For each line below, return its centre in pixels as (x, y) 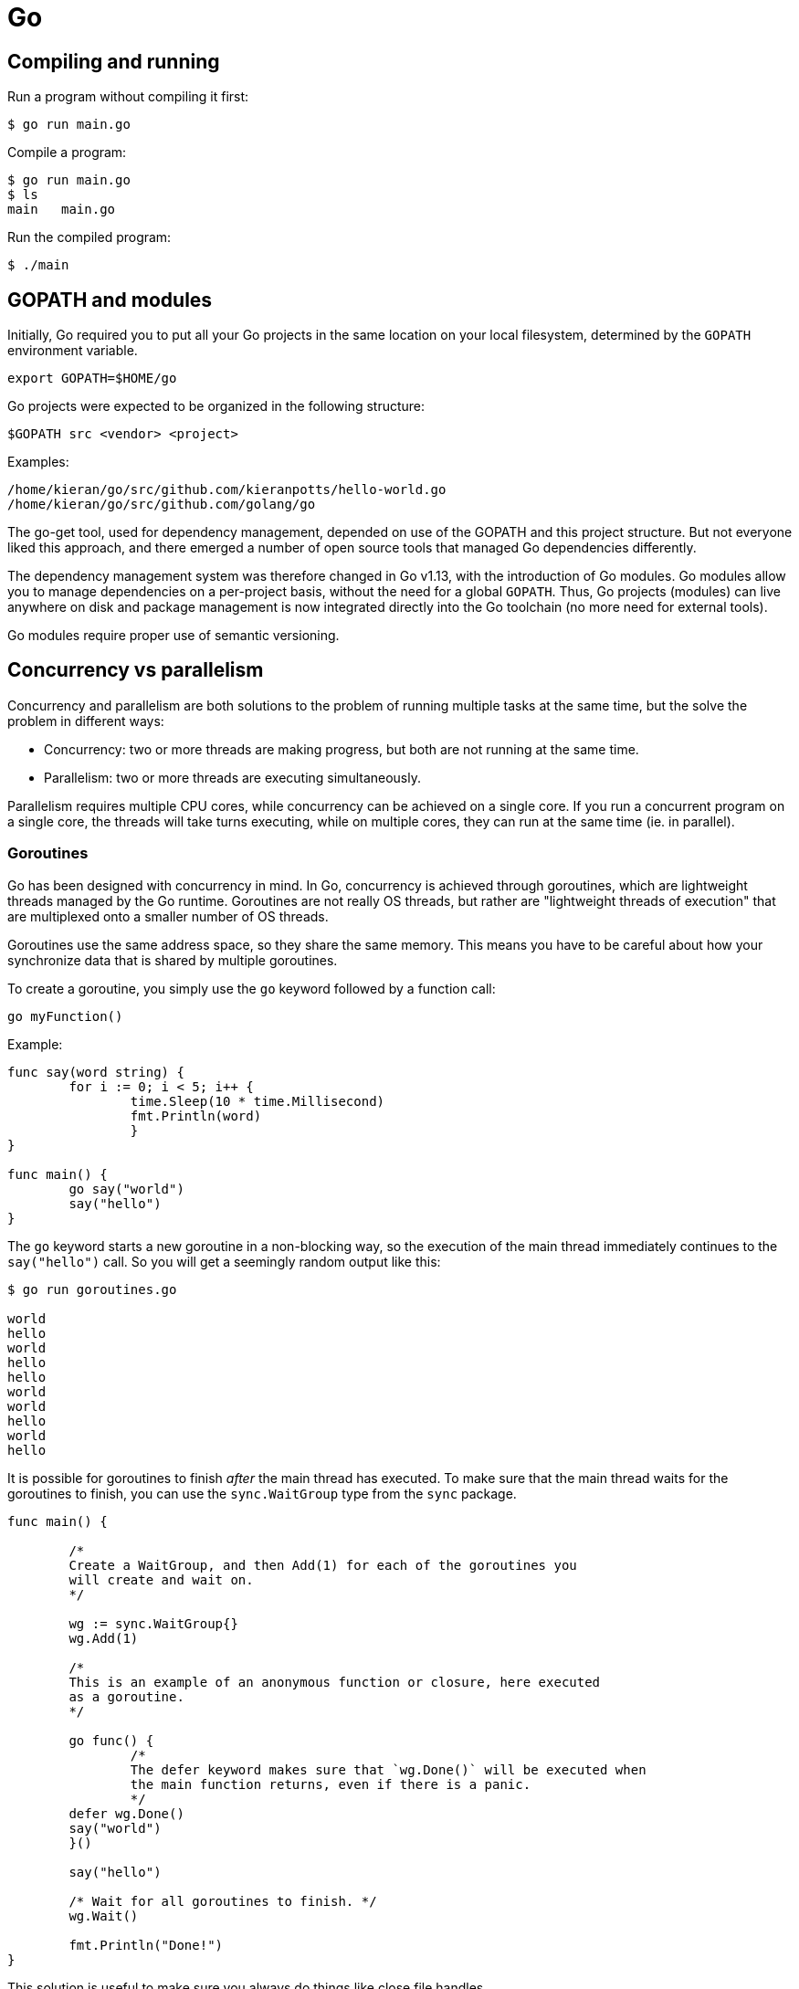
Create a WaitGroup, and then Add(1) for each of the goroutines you (323, 1565)
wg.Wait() (104, 1915)
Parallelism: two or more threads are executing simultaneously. (233, 777)
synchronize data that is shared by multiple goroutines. (173, 960)
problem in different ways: (86, 721)
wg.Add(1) (104, 1638)
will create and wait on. (161, 1579)
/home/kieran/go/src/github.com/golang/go (162, 505)
